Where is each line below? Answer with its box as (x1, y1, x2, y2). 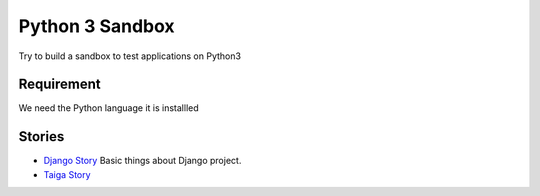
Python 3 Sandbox (18, 15, 175, 37)
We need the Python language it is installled (18, 102, 199, 114)
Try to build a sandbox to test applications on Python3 (18, 50, 242, 62)
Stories (18, 128, 65, 145)
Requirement (18, 76, 102, 93)
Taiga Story (43, 168, 91, 180)
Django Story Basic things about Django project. (43, 155, 242, 167)
